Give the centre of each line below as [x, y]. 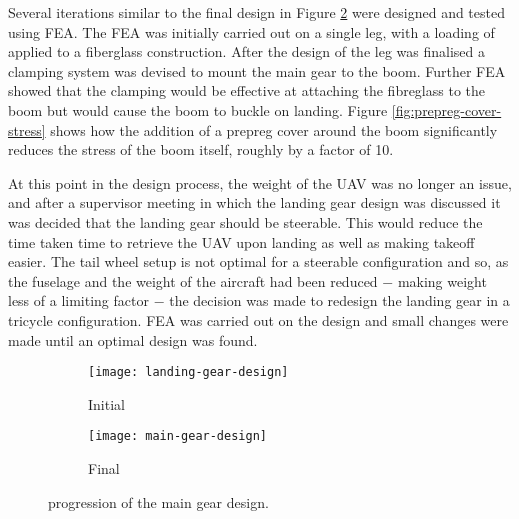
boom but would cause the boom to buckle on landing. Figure [198, 109]
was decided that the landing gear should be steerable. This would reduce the [245, 221]
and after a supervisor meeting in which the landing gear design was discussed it [254, 202]
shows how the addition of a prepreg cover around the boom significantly [274, 129]
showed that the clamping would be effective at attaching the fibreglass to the [247, 90]
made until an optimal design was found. [133, 339]
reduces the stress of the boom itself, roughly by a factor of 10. [201, 149]
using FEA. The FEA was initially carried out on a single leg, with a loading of [251, 31]
